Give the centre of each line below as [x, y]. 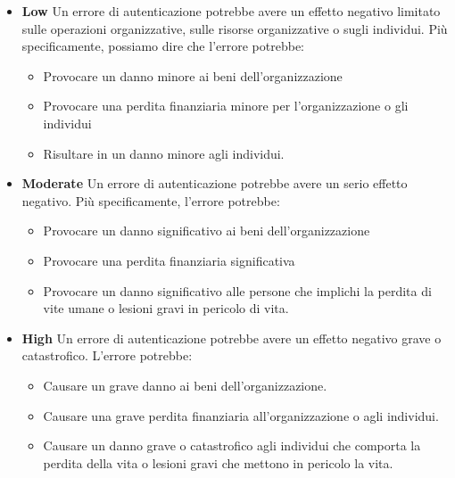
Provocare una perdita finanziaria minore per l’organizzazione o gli [226, 106]
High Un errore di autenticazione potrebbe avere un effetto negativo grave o [232, 338]
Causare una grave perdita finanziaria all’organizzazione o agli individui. [241, 415]
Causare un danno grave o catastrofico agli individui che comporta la [232, 445]
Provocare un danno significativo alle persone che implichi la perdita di [237, 290]
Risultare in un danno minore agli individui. [164, 153]
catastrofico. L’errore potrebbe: [107, 355]
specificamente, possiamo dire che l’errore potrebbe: [163, 46]
